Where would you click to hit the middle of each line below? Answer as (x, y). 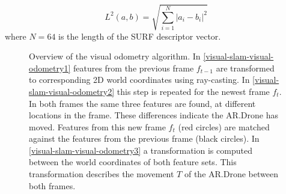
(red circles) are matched (224, 126)
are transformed (245, 68)
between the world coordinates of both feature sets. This (133, 162)
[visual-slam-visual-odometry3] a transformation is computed (141, 150)
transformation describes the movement (102, 174)
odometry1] (50, 68)
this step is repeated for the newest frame (193, 91)
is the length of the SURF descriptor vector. (140, 36)
